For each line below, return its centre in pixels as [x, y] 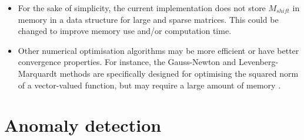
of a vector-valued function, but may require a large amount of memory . [149, 85]
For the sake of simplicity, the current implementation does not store [142, 8]
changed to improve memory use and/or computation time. [125, 31]
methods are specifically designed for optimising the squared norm [179, 73]
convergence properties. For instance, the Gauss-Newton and [127, 62]
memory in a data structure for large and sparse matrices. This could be [148, 19]
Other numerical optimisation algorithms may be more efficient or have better [158, 50]
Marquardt [38, 73]
